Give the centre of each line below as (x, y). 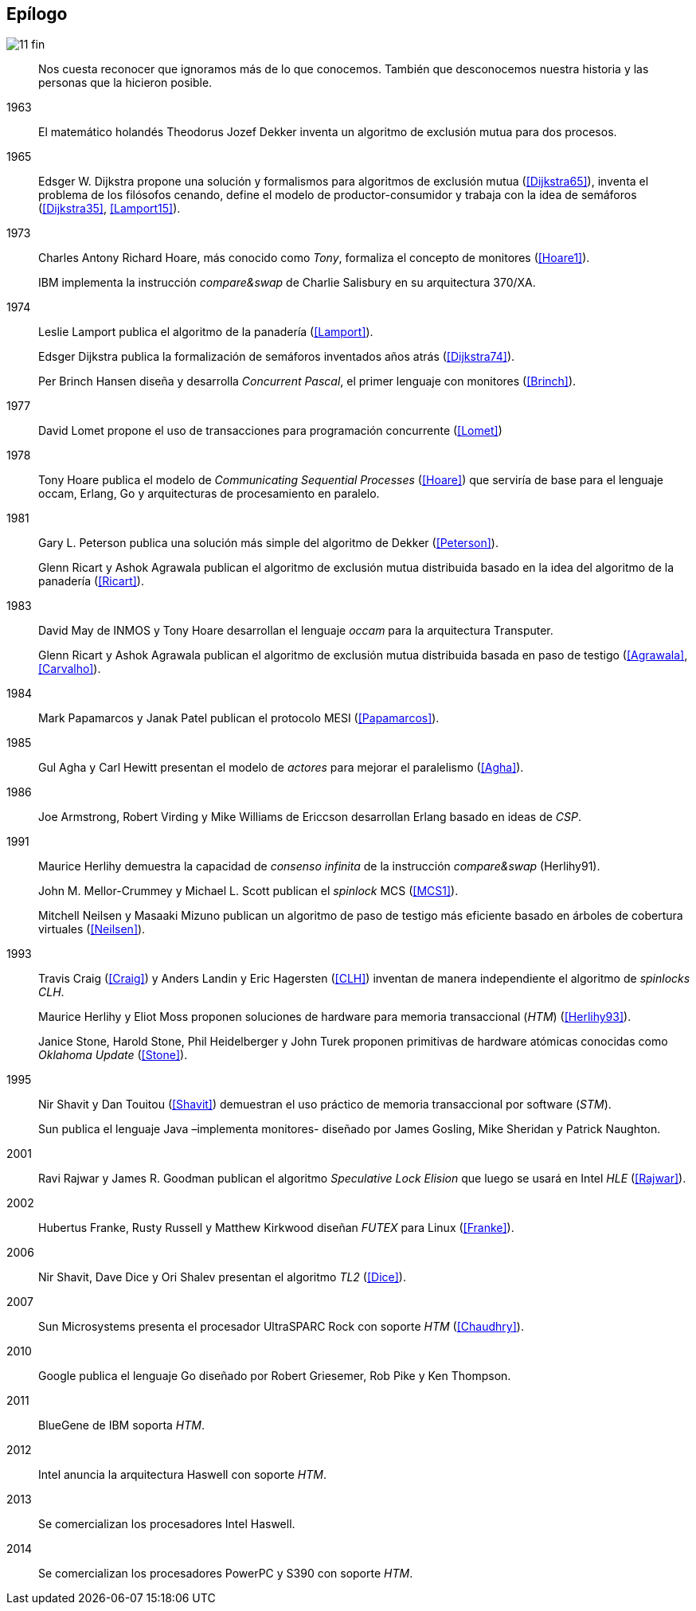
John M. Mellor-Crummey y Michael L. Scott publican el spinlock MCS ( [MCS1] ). (248, 891)
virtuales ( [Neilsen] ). (92, 929)
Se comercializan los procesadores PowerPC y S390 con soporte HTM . (226, 1574)
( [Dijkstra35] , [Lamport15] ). (109, 209)
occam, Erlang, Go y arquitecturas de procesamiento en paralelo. (209, 494)
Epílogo (37, 14)
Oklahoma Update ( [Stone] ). (113, 1055)
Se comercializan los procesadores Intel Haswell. (167, 1524)
